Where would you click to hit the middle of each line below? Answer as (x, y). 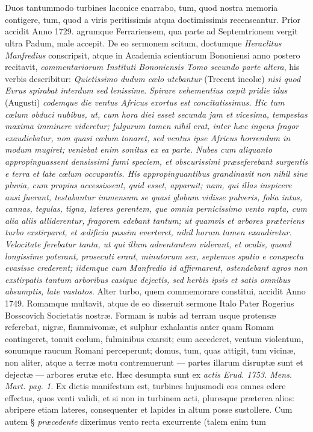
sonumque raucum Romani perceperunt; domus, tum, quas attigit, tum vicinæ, (150, 350)
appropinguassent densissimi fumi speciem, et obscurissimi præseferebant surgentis (156, 161)
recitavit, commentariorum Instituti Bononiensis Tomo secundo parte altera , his (152, 67)
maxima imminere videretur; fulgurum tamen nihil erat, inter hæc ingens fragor (152, 126)
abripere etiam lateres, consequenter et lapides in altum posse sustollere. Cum (149, 409)
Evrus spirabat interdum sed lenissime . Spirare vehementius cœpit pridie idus (146, 90)
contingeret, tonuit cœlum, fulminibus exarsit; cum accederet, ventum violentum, (154, 338)
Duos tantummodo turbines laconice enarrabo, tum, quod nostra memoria (141, 8)
